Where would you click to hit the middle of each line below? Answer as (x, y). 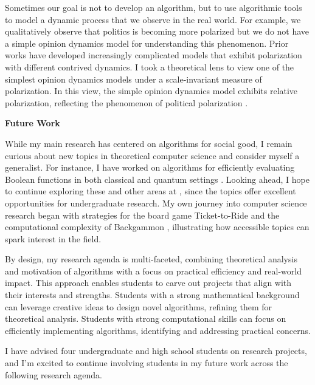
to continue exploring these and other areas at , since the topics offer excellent (151, 191)
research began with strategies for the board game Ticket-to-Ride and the (142, 215)
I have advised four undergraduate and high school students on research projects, (156, 351)
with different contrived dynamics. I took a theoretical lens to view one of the (150, 66)
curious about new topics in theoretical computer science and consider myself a (152, 155)
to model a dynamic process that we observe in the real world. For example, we (153, 19)
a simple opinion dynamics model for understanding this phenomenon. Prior (147, 43)
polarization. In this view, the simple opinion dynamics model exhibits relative (151, 91)
